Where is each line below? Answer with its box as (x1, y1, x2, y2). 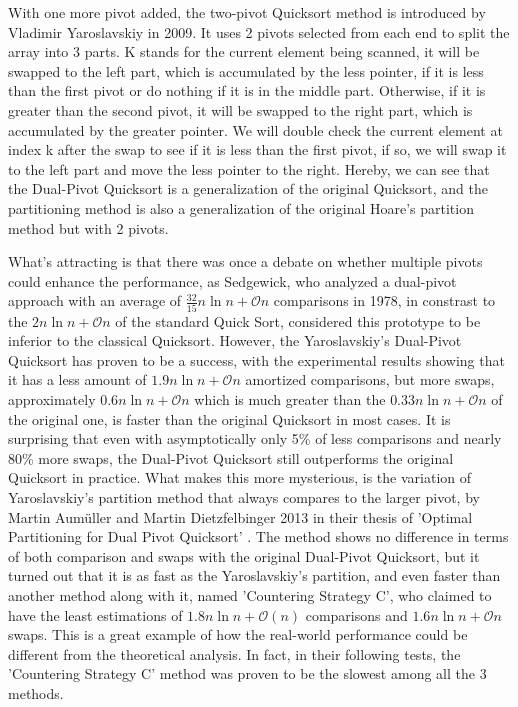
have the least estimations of (8, 604, 183, 625)
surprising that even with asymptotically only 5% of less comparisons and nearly (8, 428, 502, 449)
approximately (8, 389, 96, 409)
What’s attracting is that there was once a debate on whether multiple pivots (8, 251, 483, 272)
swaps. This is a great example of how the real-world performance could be (8, 624, 468, 645)
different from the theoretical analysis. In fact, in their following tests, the (8, 643, 461, 664)
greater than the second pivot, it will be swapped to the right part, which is (8, 99, 473, 120)
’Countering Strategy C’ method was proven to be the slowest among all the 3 (8, 663, 487, 684)
